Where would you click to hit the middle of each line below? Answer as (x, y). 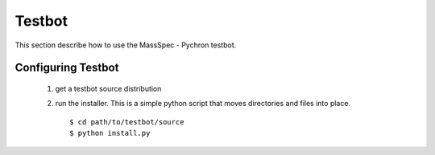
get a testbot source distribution (108, 88)
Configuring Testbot (67, 68)
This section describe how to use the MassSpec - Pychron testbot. (126, 45)
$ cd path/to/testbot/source (127, 122)
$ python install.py (110, 133)
